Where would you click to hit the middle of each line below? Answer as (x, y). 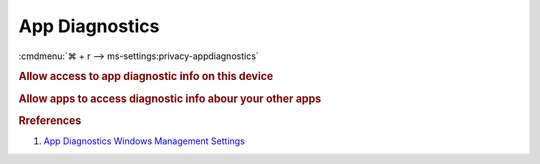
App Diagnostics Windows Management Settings (144, 141)
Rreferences (50, 120)
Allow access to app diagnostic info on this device (146, 77)
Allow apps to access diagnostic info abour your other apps (170, 98)
